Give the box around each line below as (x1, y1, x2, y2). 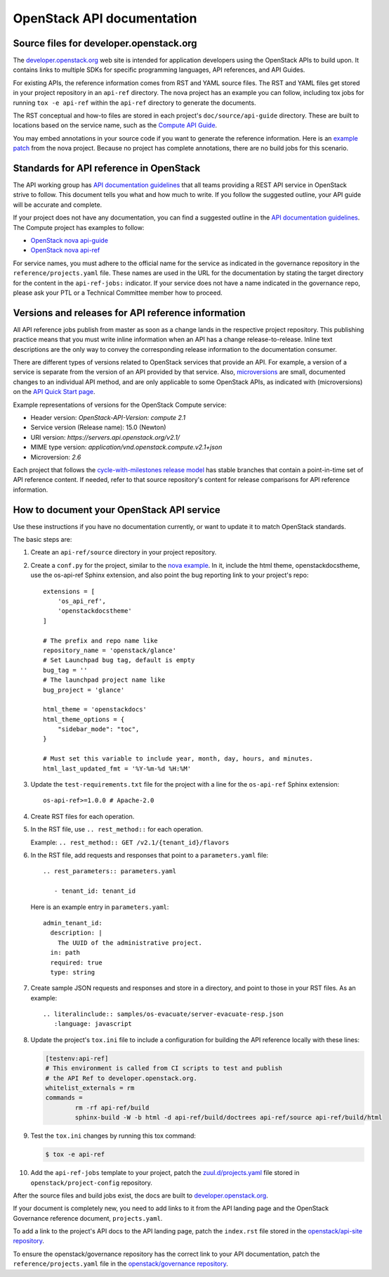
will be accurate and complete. (13, 201, 103, 209)
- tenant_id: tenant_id (53, 887, 136, 895)
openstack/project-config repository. (30, 1178, 152, 1187)
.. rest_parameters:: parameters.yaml (43, 868, 177, 875)
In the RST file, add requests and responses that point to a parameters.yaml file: (30, 851, 269, 859)
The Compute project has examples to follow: (13, 223, 145, 231)
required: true (50, 958, 103, 967)
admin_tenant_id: (43, 919, 103, 927)
